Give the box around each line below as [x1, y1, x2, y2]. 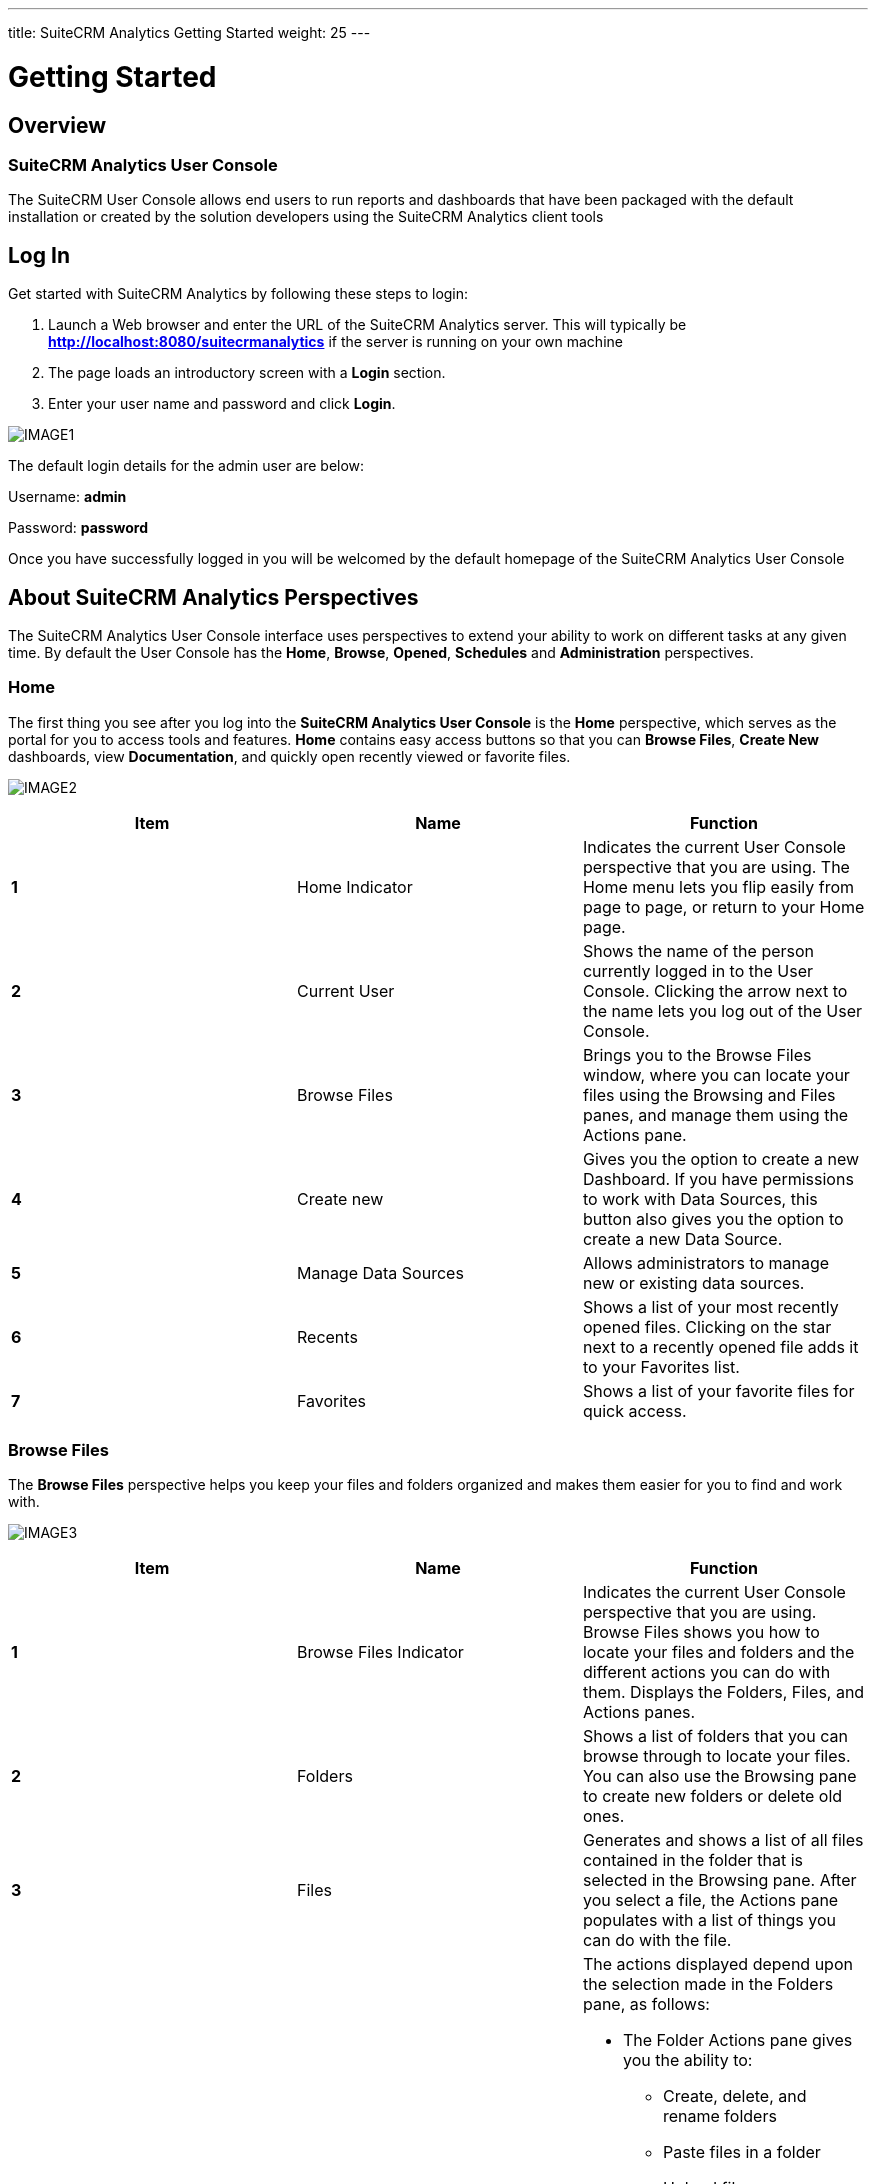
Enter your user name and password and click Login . [48, 395, 396, 413]
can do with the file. [582, 1930, 732, 1951]
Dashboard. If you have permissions [582, 1168, 854, 1189]
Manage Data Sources [296, 1262, 464, 1283]
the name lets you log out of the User [582, 1000, 863, 1021]
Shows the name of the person [582, 940, 815, 961]
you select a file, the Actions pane [582, 1890, 839, 1911]
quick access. [582, 1400, 687, 1421]
